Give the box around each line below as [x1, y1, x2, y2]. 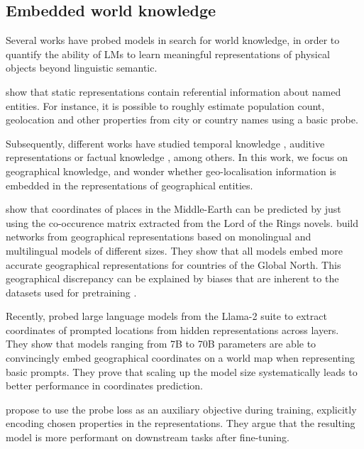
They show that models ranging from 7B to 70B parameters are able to [6, 336, 316, 351]
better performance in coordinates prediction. [6, 378, 203, 393]
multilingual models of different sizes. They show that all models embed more [6, 243, 343, 257]
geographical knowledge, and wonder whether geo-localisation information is [6, 163, 336, 178]
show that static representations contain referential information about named [6, 84, 341, 99]
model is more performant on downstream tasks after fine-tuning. [6, 430, 289, 445]
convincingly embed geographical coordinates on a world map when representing [6, 350, 355, 365]
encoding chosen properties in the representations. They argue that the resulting [6, 416, 355, 431]
